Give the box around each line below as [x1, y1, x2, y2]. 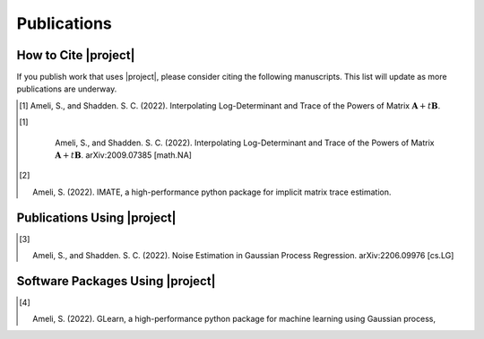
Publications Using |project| [16, 210, 177, 225]
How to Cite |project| [16, 48, 135, 63]
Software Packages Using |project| [16, 274, 216, 289]
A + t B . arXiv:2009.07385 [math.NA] [55, 150, 193, 161]
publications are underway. [16, 83, 117, 94]
